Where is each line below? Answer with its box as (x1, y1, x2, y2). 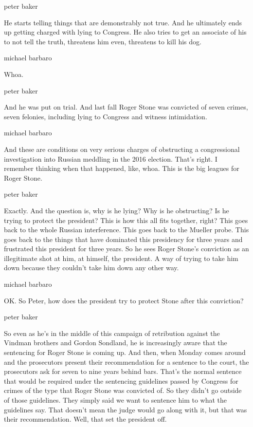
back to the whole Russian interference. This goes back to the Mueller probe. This (4, 224, 249, 235)
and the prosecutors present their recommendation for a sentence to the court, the (4, 356, 249, 367)
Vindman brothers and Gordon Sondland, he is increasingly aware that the (4, 337, 227, 348)
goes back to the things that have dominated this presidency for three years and (4, 234, 243, 244)
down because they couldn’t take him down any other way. (4, 262, 179, 273)
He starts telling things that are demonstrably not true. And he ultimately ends (4, 17, 242, 27)
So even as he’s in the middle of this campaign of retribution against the (4, 328, 220, 338)
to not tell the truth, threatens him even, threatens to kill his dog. (4, 36, 201, 46)
